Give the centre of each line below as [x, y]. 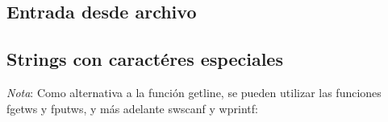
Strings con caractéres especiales [145, 59]
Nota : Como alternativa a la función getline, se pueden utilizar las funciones [194, 92]
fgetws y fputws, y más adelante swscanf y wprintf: [132, 108]
